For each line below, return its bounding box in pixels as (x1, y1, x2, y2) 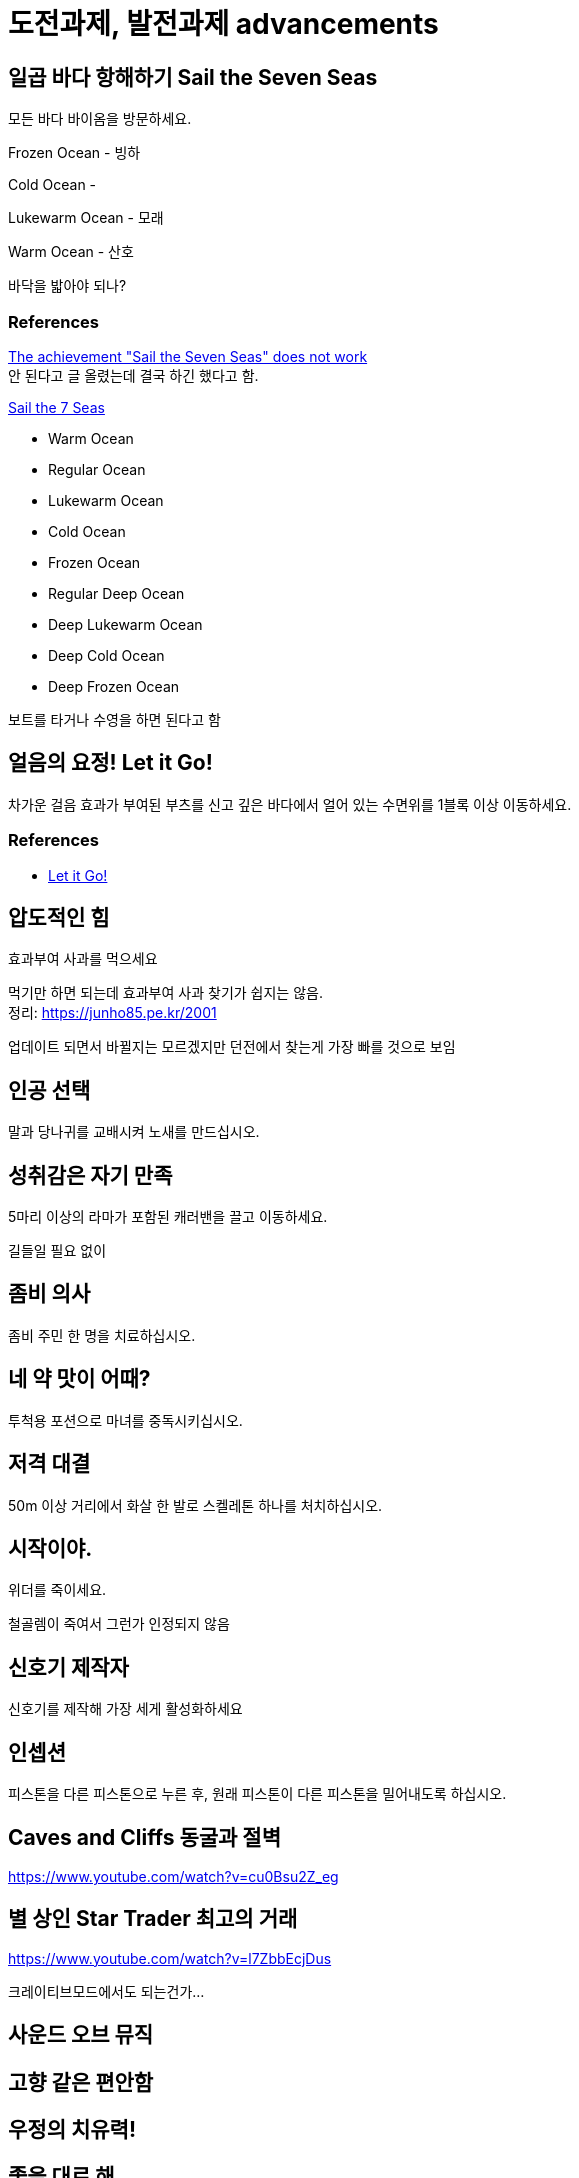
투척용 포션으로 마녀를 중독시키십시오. (8, 1411, 243, 1429)
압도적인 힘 (8, 904, 110, 930)
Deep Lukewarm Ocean (48, 615, 203, 633)
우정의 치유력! (8, 2117, 136, 2143)
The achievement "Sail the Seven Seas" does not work (8, 347, 368, 365)
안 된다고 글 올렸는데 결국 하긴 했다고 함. (8, 366, 259, 384)
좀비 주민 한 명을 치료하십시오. (8, 1326, 196, 1344)
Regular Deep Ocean (48, 584, 185, 602)
